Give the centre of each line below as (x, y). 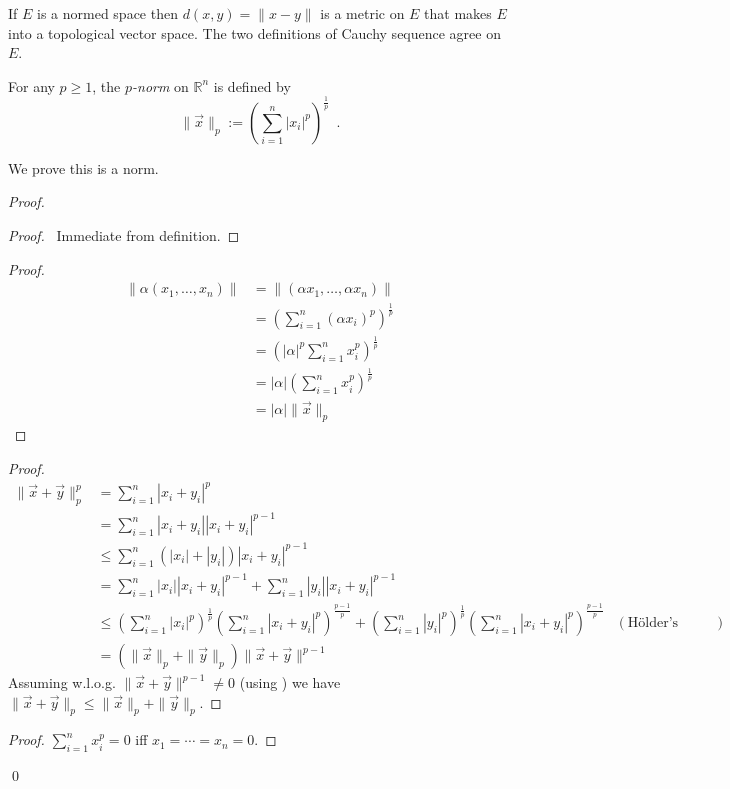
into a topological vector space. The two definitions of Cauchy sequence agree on (254, 32)
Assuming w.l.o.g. (62, 682)
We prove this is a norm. (83, 167)
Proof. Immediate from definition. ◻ (124, 234)
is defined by (252, 85)
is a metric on (362, 13)
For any (31, 85)
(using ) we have (290, 682)
